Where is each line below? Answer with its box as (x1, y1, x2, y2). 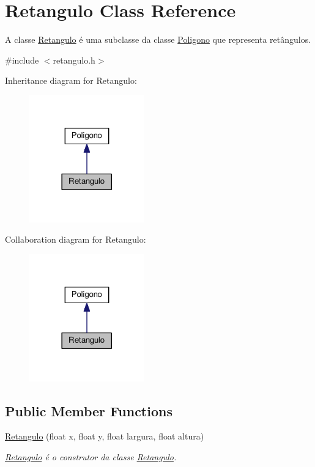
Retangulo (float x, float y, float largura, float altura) (5, 430, 204, 443)
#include (5, 53, 39, 66)
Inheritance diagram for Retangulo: (5, 74, 137, 87)
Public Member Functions (5, 401, 172, 420)
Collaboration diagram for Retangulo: (5, 233, 146, 246)
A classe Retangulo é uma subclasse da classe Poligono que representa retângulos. (5, 33, 311, 46)
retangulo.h (53, 53, 95, 66)
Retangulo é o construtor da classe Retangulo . (5, 450, 177, 463)
